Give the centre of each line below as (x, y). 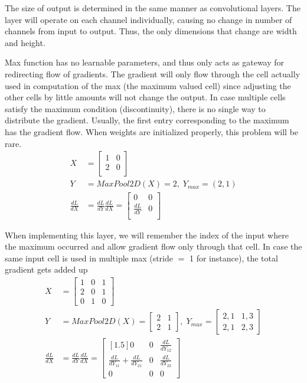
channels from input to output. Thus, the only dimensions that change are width (151, 31)
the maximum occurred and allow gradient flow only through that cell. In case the (153, 246)
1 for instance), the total (233, 258)
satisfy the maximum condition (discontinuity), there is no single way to (135, 108)
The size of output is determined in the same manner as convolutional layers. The (153, 8)
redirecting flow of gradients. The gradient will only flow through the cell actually (153, 73)
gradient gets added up (46, 269)
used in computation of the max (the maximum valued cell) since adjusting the (148, 85)
